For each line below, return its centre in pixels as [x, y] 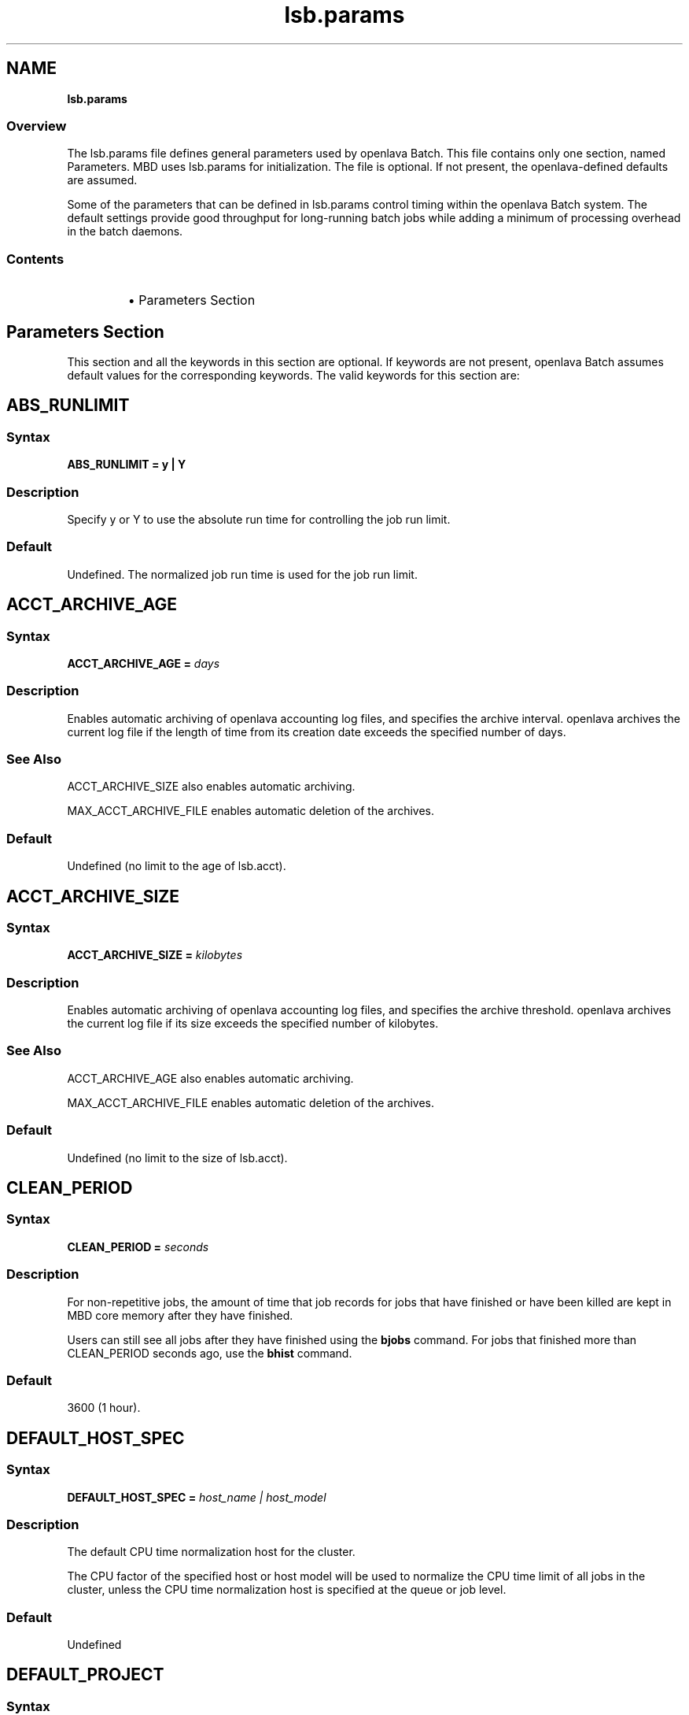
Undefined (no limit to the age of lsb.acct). [177, 866]
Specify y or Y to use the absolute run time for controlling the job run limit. [259, 519]
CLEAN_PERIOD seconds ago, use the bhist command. [210, 1353]
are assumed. [102, 180]
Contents [35, 259]
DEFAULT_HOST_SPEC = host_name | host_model [197, 1497]
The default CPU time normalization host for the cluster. [211, 1552]
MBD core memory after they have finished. [180, 1315]
